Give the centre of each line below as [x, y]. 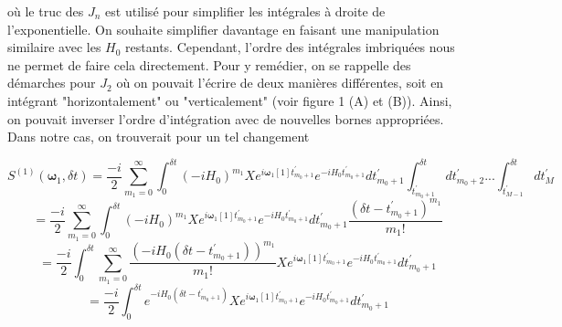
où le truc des [46, 11]
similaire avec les [54, 47]
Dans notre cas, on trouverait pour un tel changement [159, 137]
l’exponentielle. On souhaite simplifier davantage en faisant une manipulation [223, 29]
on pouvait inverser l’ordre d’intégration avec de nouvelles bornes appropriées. [226, 118]
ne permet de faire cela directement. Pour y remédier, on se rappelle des [209, 64]
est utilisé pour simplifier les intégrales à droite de [245, 11]
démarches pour [52, 83]
